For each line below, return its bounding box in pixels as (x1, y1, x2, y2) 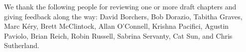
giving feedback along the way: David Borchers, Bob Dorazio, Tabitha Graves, (4, 11, 243, 21)
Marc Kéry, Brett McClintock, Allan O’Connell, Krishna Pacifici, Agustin (4, 21, 229, 31)
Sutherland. (4, 40, 39, 51)
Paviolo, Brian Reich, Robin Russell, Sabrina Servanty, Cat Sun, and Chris (4, 30, 233, 41)
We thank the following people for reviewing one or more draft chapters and (4, 1, 237, 11)
